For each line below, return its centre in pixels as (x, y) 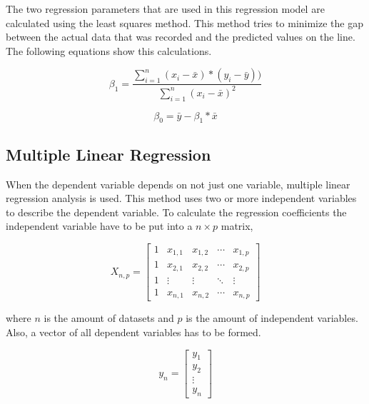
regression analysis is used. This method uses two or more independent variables (181, 198)
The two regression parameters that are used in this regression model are (165, 9)
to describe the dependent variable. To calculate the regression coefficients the (176, 212)
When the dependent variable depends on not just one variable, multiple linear (178, 184)
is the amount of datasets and (109, 318)
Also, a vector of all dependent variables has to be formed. (133, 332)
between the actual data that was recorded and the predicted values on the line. (181, 37)
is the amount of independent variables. (272, 318)
